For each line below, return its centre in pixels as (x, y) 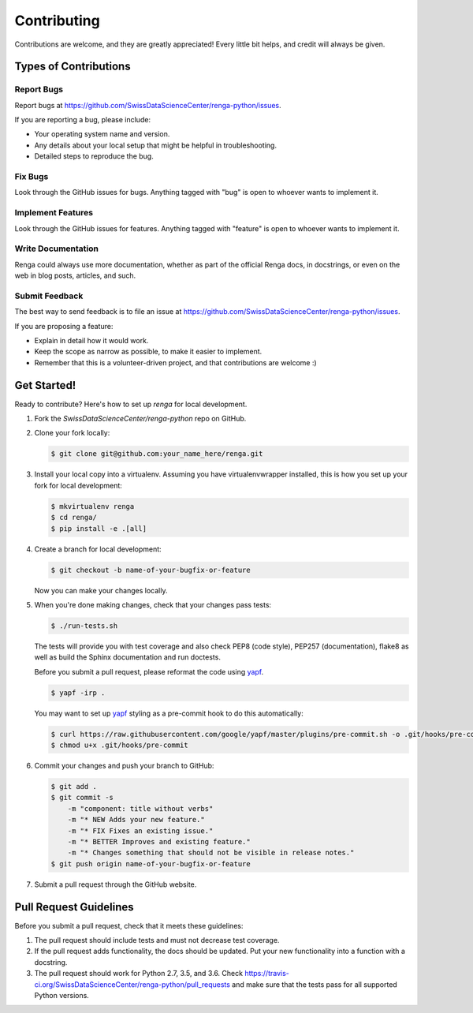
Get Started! (45, 385)
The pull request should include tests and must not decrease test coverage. (157, 940)
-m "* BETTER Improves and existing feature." (159, 841)
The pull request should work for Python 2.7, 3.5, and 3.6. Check (139, 974)
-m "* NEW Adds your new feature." (136, 820)
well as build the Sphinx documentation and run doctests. (127, 657)
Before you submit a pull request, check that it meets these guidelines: (129, 925)
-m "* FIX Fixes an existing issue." (140, 831)
